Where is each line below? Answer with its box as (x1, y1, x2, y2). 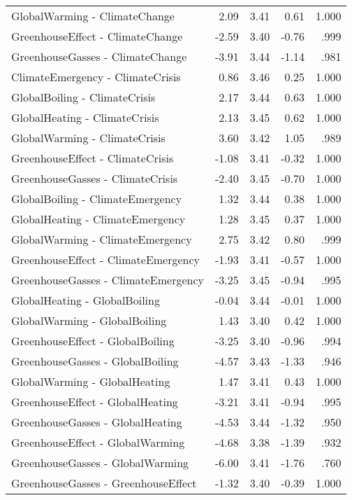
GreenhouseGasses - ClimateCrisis (11, 170, 178, 186)
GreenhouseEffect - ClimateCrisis (11, 150, 174, 166)
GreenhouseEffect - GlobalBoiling (11, 333, 175, 349)
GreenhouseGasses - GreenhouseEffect (11, 475, 197, 491)
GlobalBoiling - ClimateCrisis (11, 89, 156, 105)
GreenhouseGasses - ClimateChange (11, 48, 187, 64)
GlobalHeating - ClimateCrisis (11, 109, 159, 125)
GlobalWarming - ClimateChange (11, 8, 175, 24)
